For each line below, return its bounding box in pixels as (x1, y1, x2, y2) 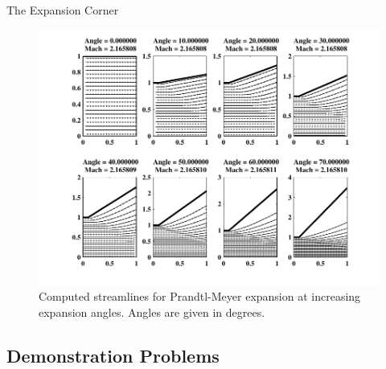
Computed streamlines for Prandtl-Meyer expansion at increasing (39, 288, 361, 305)
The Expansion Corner (6, 2, 119, 18)
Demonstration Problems (6, 342, 220, 367)
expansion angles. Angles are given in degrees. (39, 303, 265, 320)
